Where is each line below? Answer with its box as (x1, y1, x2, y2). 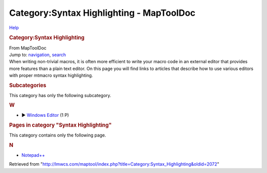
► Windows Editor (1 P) (21, 112, 69, 118)
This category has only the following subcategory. (9, 92, 111, 98)
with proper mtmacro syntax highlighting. (9, 72, 93, 78)
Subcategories (9, 82, 46, 89)
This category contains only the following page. (9, 132, 106, 138)
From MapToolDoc (9, 45, 47, 51)
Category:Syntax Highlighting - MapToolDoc (9, 7, 196, 18)
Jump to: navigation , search (9, 52, 66, 58)
